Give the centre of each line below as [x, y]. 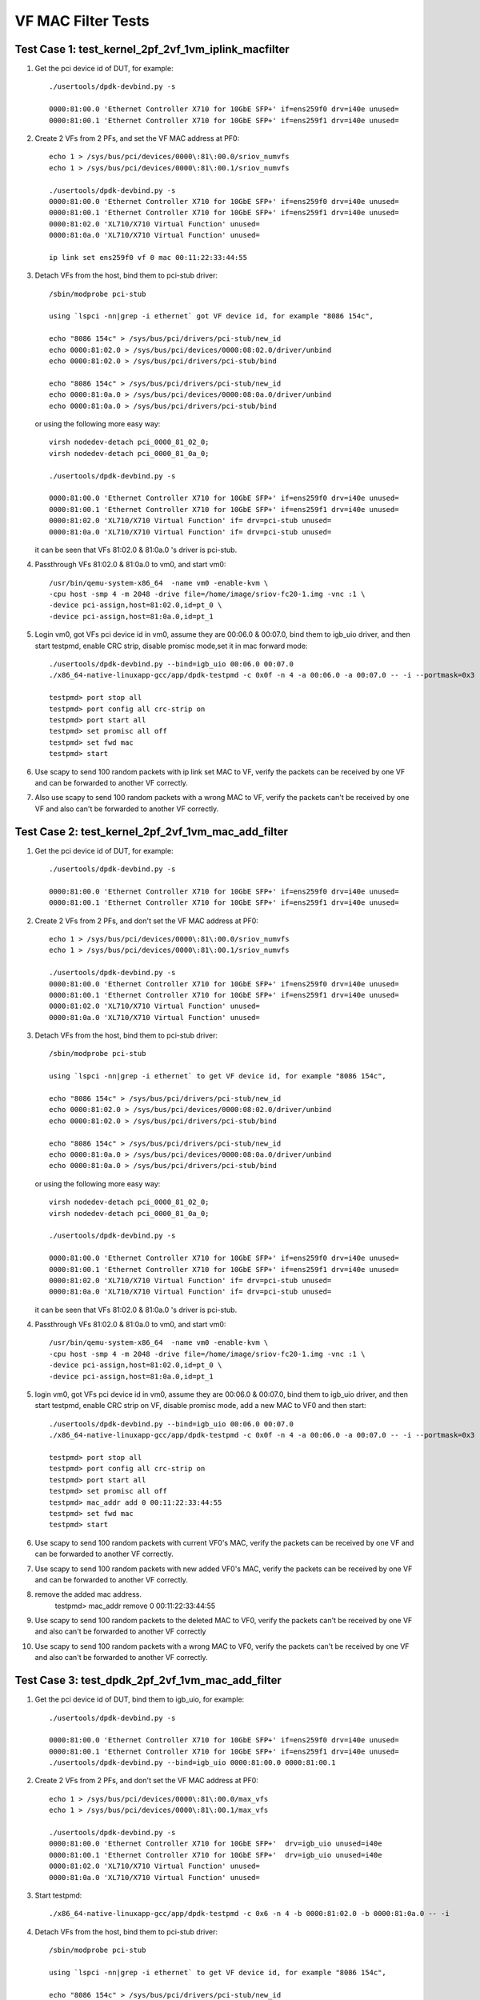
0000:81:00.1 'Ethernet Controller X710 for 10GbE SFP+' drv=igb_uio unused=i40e [216, 1855]
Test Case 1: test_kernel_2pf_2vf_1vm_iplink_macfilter [152, 49]
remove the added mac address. [88, 1594]
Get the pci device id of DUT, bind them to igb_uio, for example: [140, 1699]
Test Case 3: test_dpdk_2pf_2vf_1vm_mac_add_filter [148, 1680]
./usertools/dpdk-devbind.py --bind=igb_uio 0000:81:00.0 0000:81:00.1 [192, 1763]
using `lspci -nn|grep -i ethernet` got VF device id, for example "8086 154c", [212, 316]
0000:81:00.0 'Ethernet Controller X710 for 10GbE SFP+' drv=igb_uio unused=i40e [216, 1844]
